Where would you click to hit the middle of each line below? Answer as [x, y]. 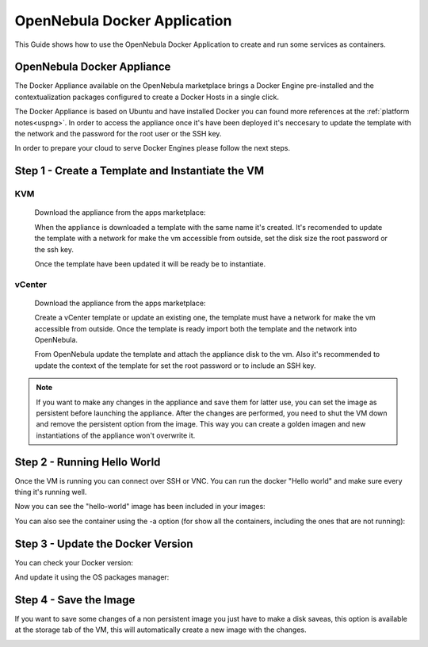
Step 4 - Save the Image [75, 600]
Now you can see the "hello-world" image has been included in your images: [140, 507]
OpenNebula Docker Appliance [93, 67]
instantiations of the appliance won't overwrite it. [116, 435]
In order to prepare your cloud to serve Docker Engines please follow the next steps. [153, 148]
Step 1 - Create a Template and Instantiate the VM [139, 171]
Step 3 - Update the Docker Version [104, 544]
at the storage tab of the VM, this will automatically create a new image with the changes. [160, 630]
